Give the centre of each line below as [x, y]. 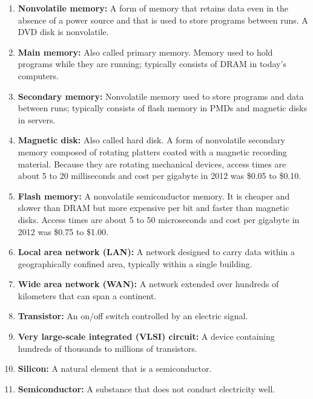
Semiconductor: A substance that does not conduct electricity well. [147, 388]
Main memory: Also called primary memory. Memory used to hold [145, 52]
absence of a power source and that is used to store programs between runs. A [163, 20]
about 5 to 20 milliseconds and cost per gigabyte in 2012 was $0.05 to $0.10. [160, 176]
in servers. [37, 119]
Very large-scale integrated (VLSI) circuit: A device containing [146, 336]
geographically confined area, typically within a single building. [135, 263]
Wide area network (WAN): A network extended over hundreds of [148, 284]
